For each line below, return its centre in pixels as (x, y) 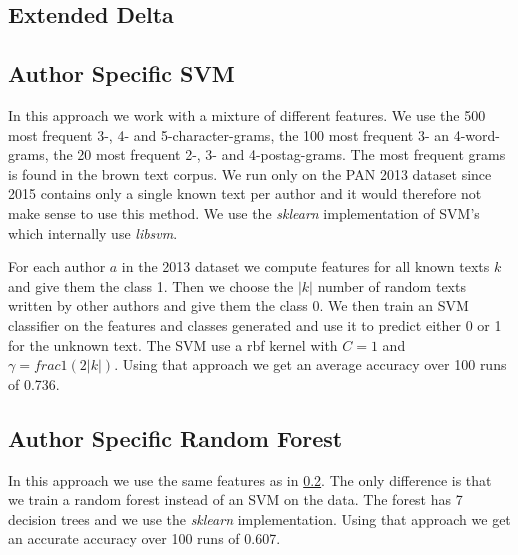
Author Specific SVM (121, 73)
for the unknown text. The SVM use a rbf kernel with (173, 344)
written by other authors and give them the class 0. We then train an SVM (238, 305)
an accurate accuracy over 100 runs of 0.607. (144, 538)
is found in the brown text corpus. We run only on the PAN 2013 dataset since (250, 173)
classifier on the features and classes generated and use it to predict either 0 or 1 (255, 324)
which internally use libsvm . (93, 232)
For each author (57, 266)
